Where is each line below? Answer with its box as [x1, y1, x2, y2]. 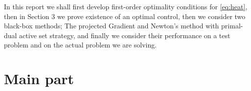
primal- [221, 21, 243, 31]
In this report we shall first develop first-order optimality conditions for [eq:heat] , [4, 1, 248, 11]
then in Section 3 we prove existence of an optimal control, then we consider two [4, 11, 246, 21]
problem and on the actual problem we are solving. [4, 40, 157, 50]
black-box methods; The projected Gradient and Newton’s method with [4, 21, 219, 31]
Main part [4, 68, 74, 89]
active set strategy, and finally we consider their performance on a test [19, 30, 230, 40]
